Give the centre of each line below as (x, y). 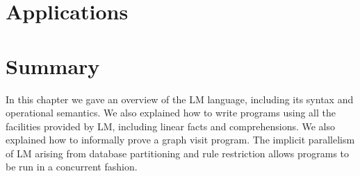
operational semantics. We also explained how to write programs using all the (171, 113)
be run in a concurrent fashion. (72, 167)
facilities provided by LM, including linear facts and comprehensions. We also (171, 126)
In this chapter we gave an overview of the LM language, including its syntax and (180, 99)
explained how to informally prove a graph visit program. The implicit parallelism (180, 140)
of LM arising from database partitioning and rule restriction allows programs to (178, 153)
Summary (53, 65)
